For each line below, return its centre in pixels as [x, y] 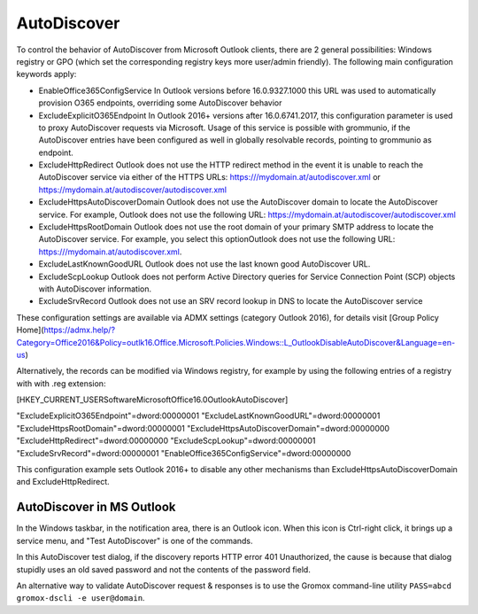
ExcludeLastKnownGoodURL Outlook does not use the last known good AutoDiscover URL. [204, 264]
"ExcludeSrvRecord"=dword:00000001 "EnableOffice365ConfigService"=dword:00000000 [184, 453]
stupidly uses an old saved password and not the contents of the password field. [164, 569]
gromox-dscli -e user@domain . [81, 598]
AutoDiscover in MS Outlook [96, 507]
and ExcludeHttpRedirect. [63, 482]
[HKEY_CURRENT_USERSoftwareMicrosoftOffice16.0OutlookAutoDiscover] [152, 400]
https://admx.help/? [79, 330]
